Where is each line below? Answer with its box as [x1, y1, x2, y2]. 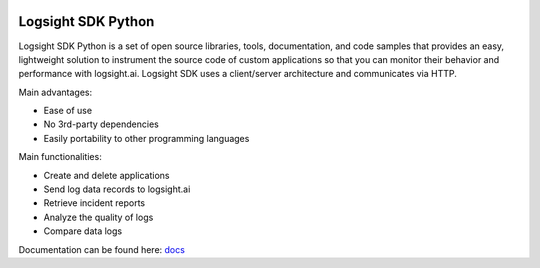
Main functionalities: [18, 151, 102, 163]
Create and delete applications [43, 169, 170, 181]
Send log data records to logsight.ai [43, 183, 191, 195]
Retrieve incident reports [43, 197, 145, 209]
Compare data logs [43, 225, 123, 237]
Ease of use [43, 105, 93, 117]
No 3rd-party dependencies [43, 118, 159, 130]
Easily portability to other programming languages [43, 132, 250, 144]
